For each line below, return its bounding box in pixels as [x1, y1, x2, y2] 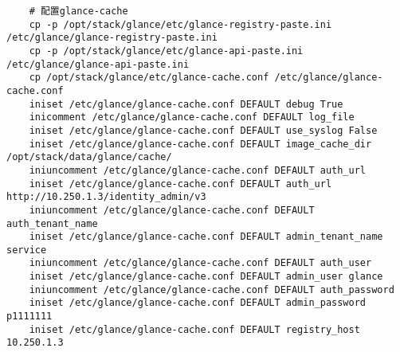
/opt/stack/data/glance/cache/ [6, 151, 172, 163]
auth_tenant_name [6, 217, 98, 229]
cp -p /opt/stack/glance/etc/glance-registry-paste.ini [29, 18, 332, 30]
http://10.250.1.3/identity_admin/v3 [6, 191, 206, 203]
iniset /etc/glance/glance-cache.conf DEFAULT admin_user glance [29, 271, 383, 283]
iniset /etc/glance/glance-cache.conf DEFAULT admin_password [29, 297, 367, 309]
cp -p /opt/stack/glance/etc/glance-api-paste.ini [29, 45, 304, 57]
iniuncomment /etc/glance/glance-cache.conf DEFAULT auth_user [29, 257, 372, 269]
